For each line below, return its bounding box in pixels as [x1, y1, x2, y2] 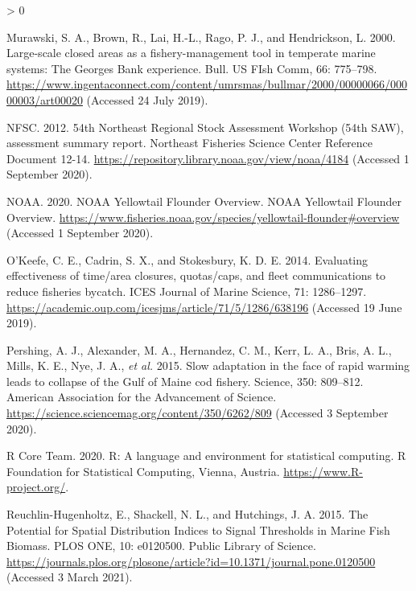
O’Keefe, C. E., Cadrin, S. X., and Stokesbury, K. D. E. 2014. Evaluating [6, 251, 369, 268]
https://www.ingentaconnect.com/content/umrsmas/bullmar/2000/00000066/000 [6, 76, 408, 92]
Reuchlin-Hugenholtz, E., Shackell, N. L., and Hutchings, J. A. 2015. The [6, 506, 369, 523]
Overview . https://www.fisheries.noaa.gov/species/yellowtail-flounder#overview [6, 208, 400, 225]
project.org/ [6, 478, 66, 495]
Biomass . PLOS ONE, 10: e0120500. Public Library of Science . [6, 537, 316, 554]
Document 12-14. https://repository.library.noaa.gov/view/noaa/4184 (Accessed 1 [6, 150, 410, 166]
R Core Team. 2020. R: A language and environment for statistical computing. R [6, 447, 406, 464]
